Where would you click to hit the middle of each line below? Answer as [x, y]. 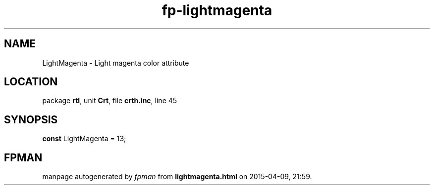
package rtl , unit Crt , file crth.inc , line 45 [110, 101]
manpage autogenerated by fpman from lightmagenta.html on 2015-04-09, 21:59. [177, 177]
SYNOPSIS [31, 119]
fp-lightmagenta [217, 10]
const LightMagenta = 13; [84, 139]
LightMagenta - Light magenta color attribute [116, 63]
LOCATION [31, 82]
